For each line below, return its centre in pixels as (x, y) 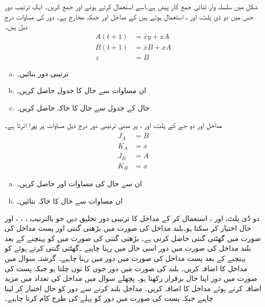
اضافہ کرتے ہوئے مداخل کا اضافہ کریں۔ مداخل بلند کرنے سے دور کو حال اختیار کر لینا (133, 288)
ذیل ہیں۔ (16, 26)
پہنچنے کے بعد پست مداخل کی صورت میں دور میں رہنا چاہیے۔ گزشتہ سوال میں (125, 258)
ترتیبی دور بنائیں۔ (43, 73)
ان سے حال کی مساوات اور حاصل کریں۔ (79, 183)
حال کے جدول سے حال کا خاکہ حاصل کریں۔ (83, 108)
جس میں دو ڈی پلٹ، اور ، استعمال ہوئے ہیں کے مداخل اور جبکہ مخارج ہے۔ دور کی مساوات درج (129, 16)
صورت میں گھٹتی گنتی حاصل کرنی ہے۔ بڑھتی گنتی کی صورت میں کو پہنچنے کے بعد (133, 238)
